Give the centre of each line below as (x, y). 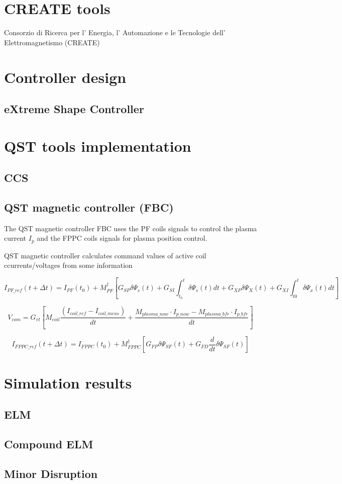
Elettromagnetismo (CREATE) (52, 42)
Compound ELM (49, 444)
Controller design (65, 77)
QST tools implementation (98, 146)
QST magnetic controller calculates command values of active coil (105, 255)
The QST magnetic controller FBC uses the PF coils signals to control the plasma (131, 228)
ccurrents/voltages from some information (68, 265)
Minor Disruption (51, 473)
